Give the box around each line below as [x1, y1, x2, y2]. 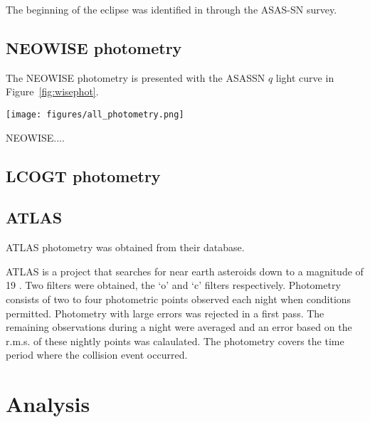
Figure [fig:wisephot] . [6, 84, 99, 99]
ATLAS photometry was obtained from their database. [6, 240, 245, 255]
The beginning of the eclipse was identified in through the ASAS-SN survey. [6, 2, 337, 16]
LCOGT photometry [6, 164, 161, 186]
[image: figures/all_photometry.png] [6, 109, 184, 120]
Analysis [6, 389, 90, 418]
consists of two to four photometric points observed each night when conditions [6, 292, 351, 306]
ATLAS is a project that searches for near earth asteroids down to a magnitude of [6, 263, 364, 278]
